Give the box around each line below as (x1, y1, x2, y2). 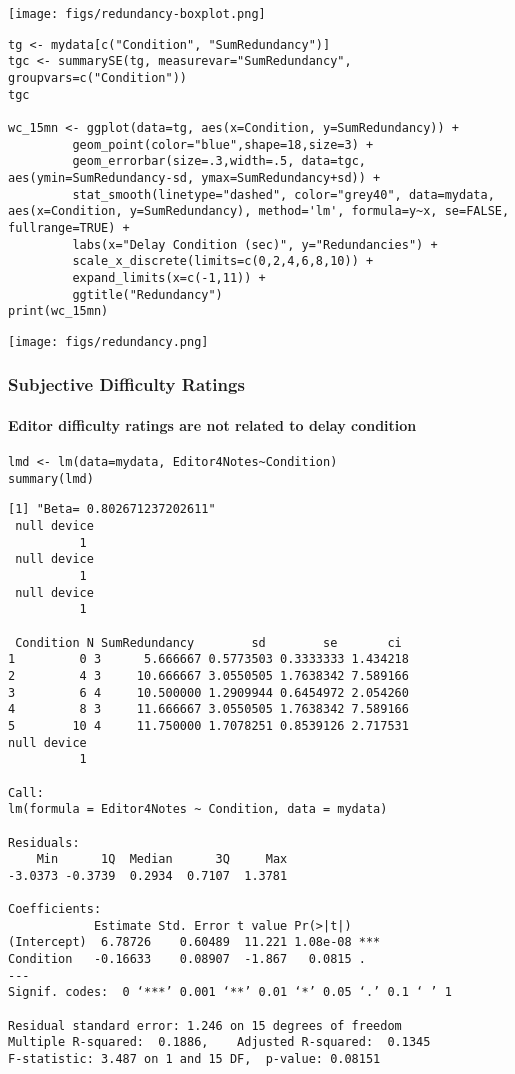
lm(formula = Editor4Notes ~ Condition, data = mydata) (8, 802, 388, 817)
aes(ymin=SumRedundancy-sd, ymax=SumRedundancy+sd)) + (8, 170, 381, 185)
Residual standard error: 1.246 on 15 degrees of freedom (8, 1018, 402, 1033)
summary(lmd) (8, 471, 94, 486)
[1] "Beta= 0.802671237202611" (8, 502, 216, 517)
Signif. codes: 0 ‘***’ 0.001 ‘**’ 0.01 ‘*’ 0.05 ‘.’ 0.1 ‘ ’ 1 (8, 985, 452, 1000)
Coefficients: (8, 902, 102, 917)
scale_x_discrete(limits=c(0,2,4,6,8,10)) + (72, 254, 374, 269)
